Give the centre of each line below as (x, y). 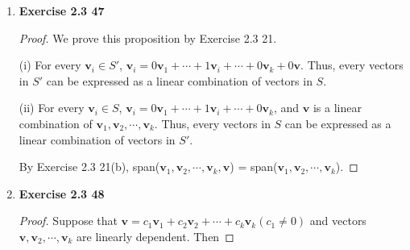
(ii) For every (52, 108)
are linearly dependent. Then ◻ (155, 236)
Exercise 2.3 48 (62, 193)
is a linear (337, 108)
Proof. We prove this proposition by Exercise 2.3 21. (148, 37)
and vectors (338, 221)
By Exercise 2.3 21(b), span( (89, 167)
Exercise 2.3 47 (62, 10)
